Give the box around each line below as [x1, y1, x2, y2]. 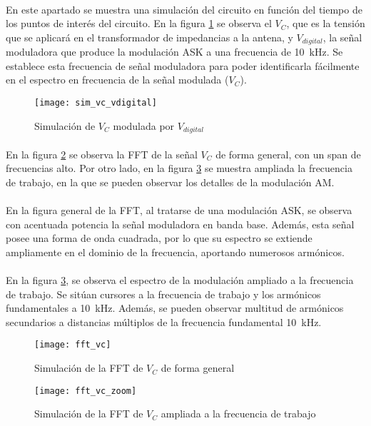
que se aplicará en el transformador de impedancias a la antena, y [6, 29, 293, 44]
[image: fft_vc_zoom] [34, 385, 137, 396]
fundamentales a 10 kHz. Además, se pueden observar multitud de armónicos [6, 300, 344, 315]
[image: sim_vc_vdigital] [34, 98, 157, 108]
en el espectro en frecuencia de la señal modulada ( [6, 72, 229, 87]
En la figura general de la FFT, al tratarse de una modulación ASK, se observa [6, 203, 352, 218]
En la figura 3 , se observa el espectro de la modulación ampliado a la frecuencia [6, 273, 354, 288]
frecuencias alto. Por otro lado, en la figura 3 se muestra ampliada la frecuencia [6, 161, 352, 176]
